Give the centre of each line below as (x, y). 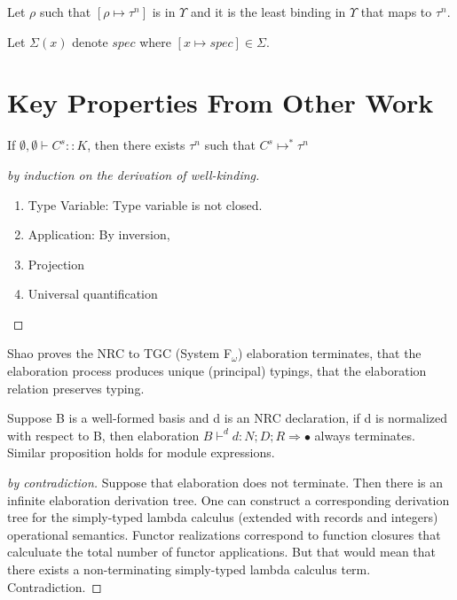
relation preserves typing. (76, 388)
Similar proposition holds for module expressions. (141, 452)
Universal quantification (93, 294)
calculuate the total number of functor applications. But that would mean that (221, 552)
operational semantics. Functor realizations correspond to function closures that (224, 534)
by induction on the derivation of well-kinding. (134, 174)
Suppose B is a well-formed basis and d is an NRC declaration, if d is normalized (228, 418)
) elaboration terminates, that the (329, 353)
